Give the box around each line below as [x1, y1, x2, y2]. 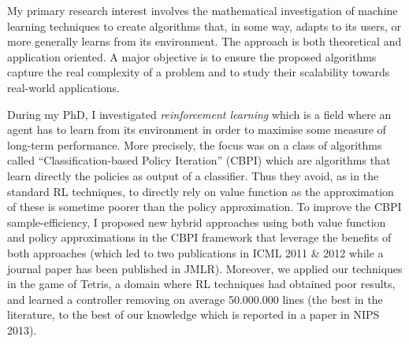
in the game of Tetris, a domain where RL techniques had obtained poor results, [7, 276, 396, 292]
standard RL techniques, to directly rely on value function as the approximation [7, 183, 394, 199]
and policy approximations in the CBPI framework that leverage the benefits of [7, 229, 392, 246]
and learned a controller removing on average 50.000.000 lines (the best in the [7, 290, 383, 307]
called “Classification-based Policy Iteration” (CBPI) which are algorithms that [7, 152, 391, 168]
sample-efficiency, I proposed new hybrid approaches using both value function [7, 213, 386, 230]
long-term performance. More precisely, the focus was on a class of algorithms [7, 136, 382, 153]
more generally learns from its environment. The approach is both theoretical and [7, 33, 402, 50]
